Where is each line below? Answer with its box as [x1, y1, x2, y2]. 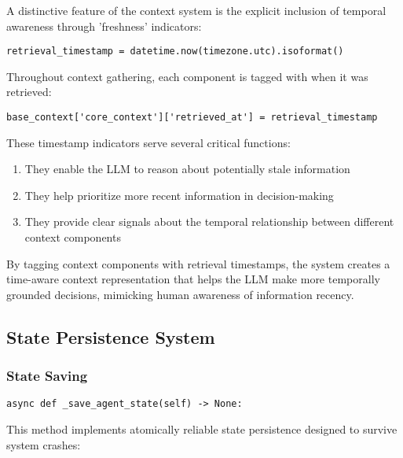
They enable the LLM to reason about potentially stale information [24, 161, 350, 177]
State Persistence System [6, 324, 215, 349]
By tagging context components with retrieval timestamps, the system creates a [6, 255, 390, 271]
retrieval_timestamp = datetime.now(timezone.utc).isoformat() [6, 46, 344, 57]
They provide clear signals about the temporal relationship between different [24, 213, 394, 230]
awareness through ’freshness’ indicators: [6, 17, 202, 34]
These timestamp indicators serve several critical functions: [6, 134, 291, 150]
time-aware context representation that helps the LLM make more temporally [6, 271, 380, 287]
